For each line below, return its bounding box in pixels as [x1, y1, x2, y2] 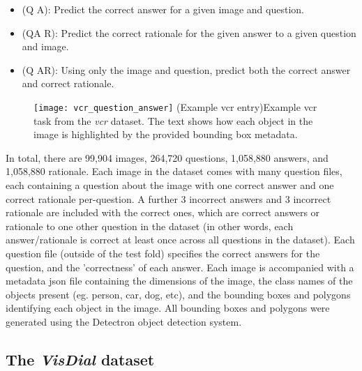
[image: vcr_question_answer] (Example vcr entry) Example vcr [33, 99, 317, 114]
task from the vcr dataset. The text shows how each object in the [33, 113, 313, 128]
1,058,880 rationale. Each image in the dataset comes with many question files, [6, 164, 342, 179]
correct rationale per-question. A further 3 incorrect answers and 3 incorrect [6, 191, 331, 206]
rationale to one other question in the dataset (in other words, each [6, 218, 294, 233]
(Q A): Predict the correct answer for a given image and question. [22, 2, 304, 16]
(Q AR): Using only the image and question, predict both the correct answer [22, 62, 351, 77]
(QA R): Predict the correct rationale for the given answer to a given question [22, 25, 356, 40]
